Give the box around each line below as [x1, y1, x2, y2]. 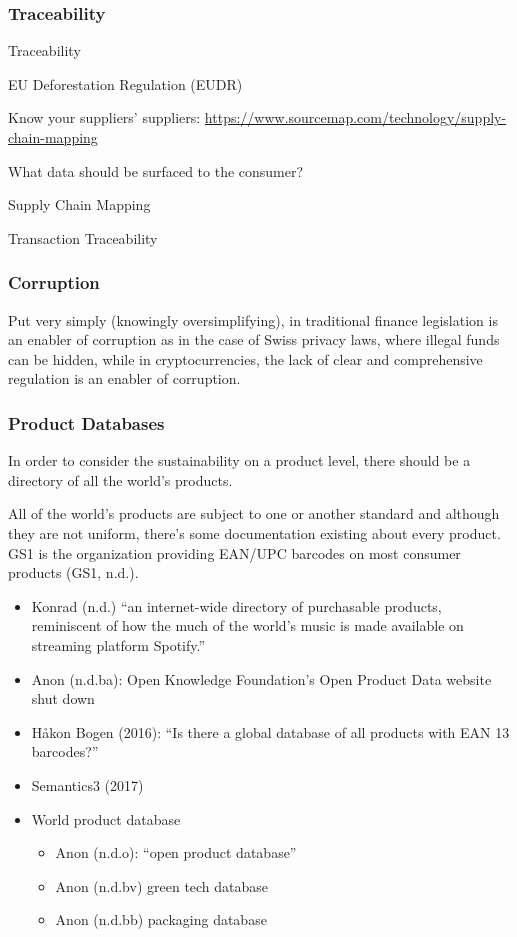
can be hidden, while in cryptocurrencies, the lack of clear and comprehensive [8, 348, 483, 369]
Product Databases [8, 410, 165, 435]
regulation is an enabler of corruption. [8, 368, 241, 389]
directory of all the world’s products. [8, 469, 233, 490]
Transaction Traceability [8, 227, 158, 248]
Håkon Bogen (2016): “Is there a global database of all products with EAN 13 [31, 721, 510, 742]
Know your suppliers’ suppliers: [8, 107, 201, 128]
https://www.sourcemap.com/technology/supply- [204, 107, 507, 128]
